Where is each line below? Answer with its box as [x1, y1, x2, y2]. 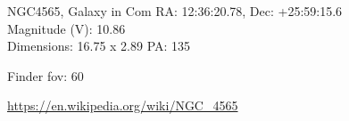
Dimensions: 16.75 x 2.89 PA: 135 [7, 36, 191, 55]
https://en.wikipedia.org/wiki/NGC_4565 [7, 96, 238, 115]
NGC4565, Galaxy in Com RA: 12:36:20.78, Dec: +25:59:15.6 [7, 2, 343, 20]
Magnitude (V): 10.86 [7, 19, 126, 37]
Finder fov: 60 [7, 66, 84, 85]
